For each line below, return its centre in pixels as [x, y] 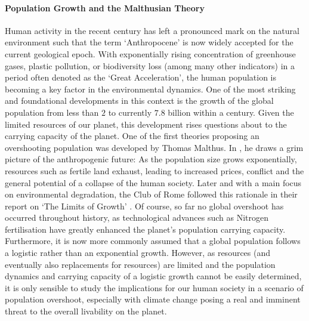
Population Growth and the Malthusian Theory [105, 7]
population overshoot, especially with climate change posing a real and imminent [153, 299]
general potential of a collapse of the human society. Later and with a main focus [153, 182]
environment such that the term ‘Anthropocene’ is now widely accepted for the [149, 42]
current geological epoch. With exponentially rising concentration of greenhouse [150, 53]
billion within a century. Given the [231, 112]
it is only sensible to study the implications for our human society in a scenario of [154, 287]
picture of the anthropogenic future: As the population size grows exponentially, [151, 159]
